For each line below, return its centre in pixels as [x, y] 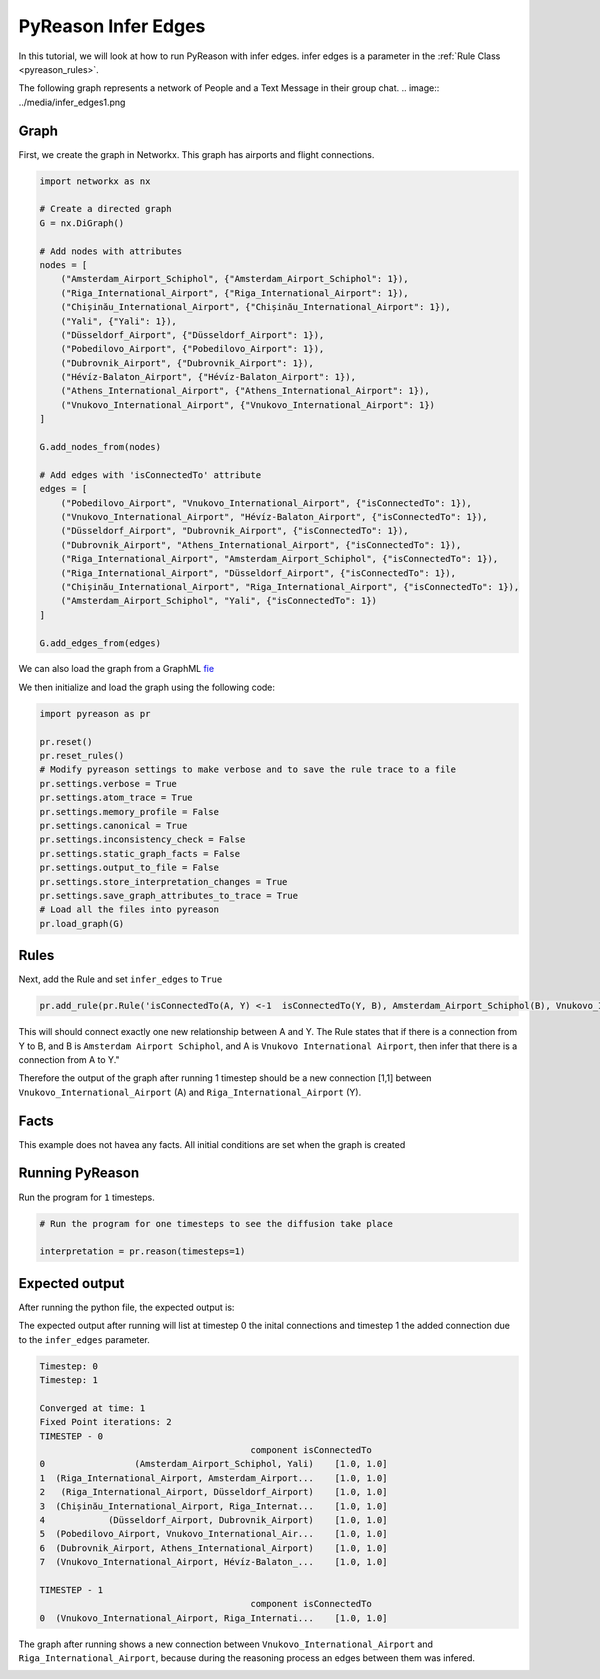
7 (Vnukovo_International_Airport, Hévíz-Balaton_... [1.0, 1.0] [213, 1562]
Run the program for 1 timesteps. [86, 1197]
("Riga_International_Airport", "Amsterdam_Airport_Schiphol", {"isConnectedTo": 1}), [279, 559]
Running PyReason [79, 1173]
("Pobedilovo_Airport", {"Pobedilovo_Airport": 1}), [192, 349]
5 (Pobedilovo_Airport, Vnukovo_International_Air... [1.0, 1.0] [213, 1534]
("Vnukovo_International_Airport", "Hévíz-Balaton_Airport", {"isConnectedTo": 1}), [274, 516]
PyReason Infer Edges [112, 26]
